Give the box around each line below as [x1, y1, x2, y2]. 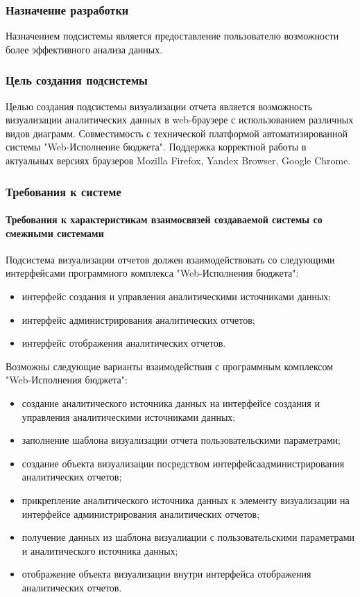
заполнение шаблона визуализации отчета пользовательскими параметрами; [22, 433, 341, 447]
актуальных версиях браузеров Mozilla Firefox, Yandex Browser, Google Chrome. [6, 153, 351, 167]
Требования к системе [6, 182, 121, 200]
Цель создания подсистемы [6, 71, 148, 89]
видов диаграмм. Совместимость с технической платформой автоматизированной [6, 126, 348, 140]
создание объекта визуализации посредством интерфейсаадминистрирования [22, 456, 345, 470]
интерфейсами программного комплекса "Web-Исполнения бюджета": [6, 266, 299, 280]
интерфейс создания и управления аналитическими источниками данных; [22, 289, 332, 304]
